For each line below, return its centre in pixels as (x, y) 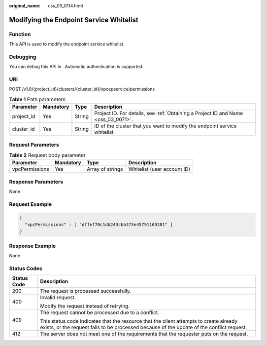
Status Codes (26, 268)
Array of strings (105, 169)
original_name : (25, 6)
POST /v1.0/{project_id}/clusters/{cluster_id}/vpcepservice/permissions (82, 89)
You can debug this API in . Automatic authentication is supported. (76, 67)
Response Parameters (36, 182)
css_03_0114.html (66, 6)
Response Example (33, 246)
